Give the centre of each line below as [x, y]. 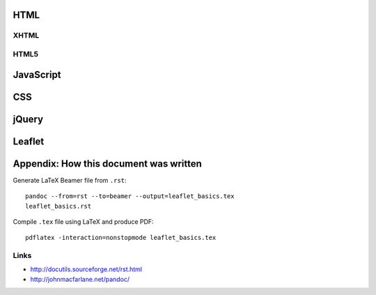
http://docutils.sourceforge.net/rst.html [86, 269]
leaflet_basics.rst [58, 206]
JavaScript [37, 74]
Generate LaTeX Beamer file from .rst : [70, 180]
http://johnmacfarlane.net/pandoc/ [80, 279]
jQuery [28, 119]
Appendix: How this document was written [107, 164]
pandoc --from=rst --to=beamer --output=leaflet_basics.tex [130, 196]
